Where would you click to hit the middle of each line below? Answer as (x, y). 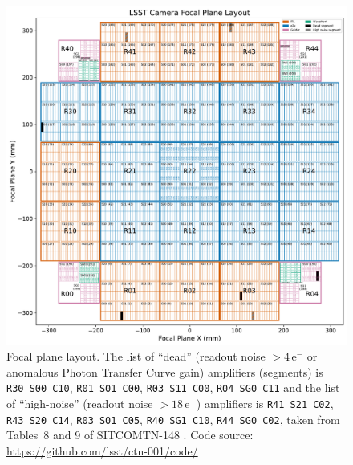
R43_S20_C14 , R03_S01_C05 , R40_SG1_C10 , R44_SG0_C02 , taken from (173, 419)
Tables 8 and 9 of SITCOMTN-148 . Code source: (130, 435)
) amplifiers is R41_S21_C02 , (265, 403)
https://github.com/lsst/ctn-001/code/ (102, 450)
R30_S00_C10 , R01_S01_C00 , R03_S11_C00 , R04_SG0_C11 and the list (173, 387)
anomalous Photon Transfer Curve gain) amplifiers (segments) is (165, 371)
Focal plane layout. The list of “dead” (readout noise (136, 356)
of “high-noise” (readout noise (80, 403)
